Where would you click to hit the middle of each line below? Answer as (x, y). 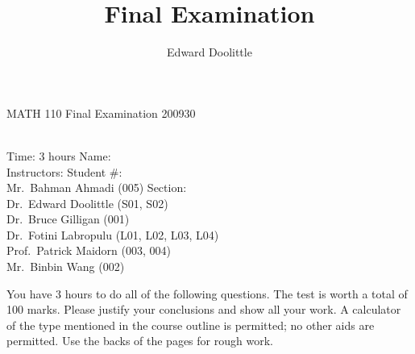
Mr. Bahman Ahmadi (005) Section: (97, 187)
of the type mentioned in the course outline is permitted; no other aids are (191, 325)
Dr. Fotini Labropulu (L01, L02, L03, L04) (113, 234)
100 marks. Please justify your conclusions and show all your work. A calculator (204, 309)
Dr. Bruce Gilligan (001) (68, 219)
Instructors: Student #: (64, 171)
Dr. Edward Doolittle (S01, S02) (87, 203)
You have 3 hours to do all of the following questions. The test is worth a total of (207, 293)
